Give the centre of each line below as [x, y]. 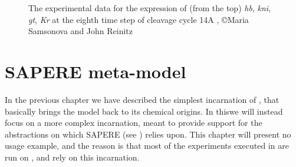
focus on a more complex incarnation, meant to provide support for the [134, 123]
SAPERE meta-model [96, 71]
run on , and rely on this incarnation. [72, 157]
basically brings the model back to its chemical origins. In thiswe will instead [144, 111]
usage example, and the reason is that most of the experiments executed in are [147, 146]
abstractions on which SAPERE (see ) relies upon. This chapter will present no [148, 134]
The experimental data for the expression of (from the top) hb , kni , [149, 8]
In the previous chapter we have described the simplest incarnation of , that [142, 99]
